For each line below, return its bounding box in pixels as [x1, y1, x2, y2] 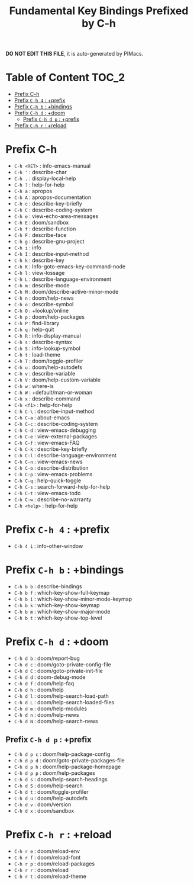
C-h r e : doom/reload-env [14, 847, 80, 854]
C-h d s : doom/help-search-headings [14, 775, 108, 783]
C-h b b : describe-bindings [14, 582, 82, 590]
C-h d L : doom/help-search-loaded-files [14, 698, 115, 706]
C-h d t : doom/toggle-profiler [14, 788, 89, 795]
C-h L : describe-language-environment [14, 275, 112, 283]
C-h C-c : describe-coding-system [14, 421, 98, 428]
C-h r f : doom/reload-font [14, 854, 81, 861]
